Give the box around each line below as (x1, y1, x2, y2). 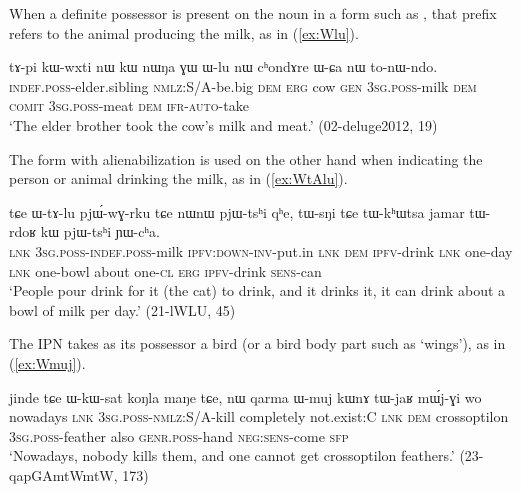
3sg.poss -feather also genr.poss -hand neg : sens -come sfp (9, 425, 349, 446)
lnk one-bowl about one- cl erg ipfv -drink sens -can (9, 260, 322, 281)
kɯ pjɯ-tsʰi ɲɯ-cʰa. (40, 221, 160, 242)
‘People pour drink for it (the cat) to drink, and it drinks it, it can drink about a (9, 280, 506, 301)
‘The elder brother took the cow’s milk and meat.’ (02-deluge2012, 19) (9, 114, 438, 135)
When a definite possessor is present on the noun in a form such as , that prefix (9, 3, 497, 23)
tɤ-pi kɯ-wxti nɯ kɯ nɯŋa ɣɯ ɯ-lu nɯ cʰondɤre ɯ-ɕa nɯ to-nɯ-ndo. (9, 56, 438, 77)
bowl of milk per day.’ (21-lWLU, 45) (9, 299, 236, 320)
